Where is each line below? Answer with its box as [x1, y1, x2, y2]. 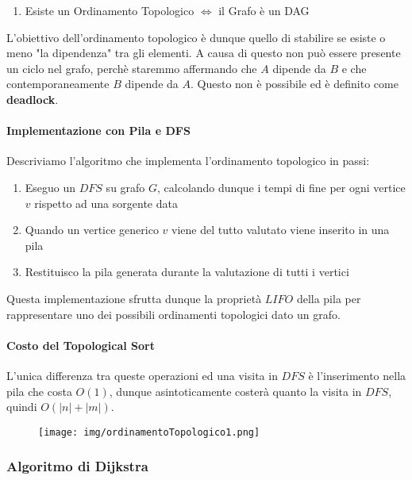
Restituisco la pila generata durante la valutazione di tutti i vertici [25, 263, 349, 280]
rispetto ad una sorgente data [34, 194, 178, 211]
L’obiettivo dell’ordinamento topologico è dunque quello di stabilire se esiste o [6, 29, 386, 45]
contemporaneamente [6, 75, 110, 92]
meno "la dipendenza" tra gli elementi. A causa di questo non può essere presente [6, 44, 401, 61]
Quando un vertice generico [25, 221, 159, 238]
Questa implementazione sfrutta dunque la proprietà [6, 290, 262, 306]
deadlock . [6, 90, 59, 107]
